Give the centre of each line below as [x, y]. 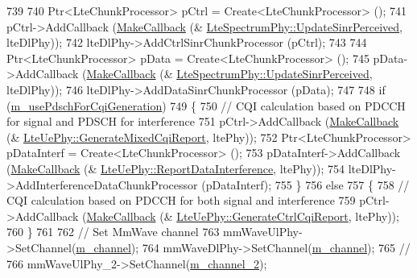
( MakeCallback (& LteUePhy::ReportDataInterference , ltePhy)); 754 [175, 168]
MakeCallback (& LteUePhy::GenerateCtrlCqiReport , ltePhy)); [243, 216]
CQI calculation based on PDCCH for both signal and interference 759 [181, 200]
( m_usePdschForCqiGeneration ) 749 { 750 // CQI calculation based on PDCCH [206, 105]
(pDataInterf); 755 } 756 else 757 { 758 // [306, 184]
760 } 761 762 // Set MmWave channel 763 [113, 232]
